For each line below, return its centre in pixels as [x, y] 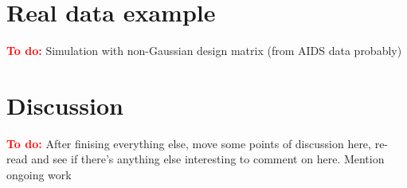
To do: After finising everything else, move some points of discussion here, [189, 143]
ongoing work [39, 175]
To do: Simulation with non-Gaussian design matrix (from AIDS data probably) [204, 51]
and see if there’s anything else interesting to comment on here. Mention [208, 159]
